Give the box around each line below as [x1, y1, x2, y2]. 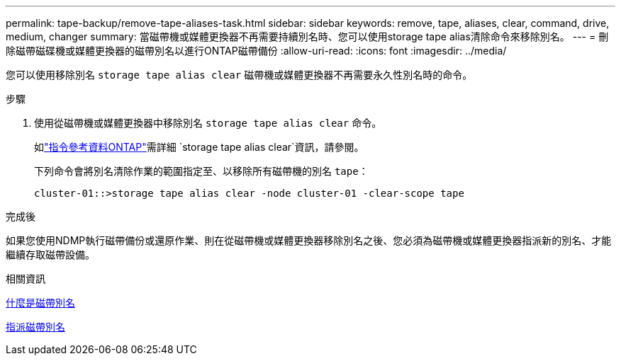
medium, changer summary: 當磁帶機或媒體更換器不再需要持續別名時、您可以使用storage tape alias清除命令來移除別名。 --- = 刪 [6, 30, 609, 42]
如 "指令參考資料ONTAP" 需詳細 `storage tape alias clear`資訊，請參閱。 [34, 141, 364, 153]
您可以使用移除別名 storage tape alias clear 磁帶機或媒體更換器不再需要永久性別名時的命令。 [6, 69, 473, 81]
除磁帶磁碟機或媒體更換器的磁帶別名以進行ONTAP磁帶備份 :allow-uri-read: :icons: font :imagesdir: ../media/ [6, 45, 507, 57]
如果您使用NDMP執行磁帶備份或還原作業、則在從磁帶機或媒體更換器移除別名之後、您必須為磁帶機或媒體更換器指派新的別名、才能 [6, 234, 612, 246]
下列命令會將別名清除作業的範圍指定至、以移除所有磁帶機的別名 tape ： [34, 165, 369, 177]
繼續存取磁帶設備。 [6, 248, 95, 260]
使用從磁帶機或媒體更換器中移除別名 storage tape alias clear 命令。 [34, 117, 382, 129]
